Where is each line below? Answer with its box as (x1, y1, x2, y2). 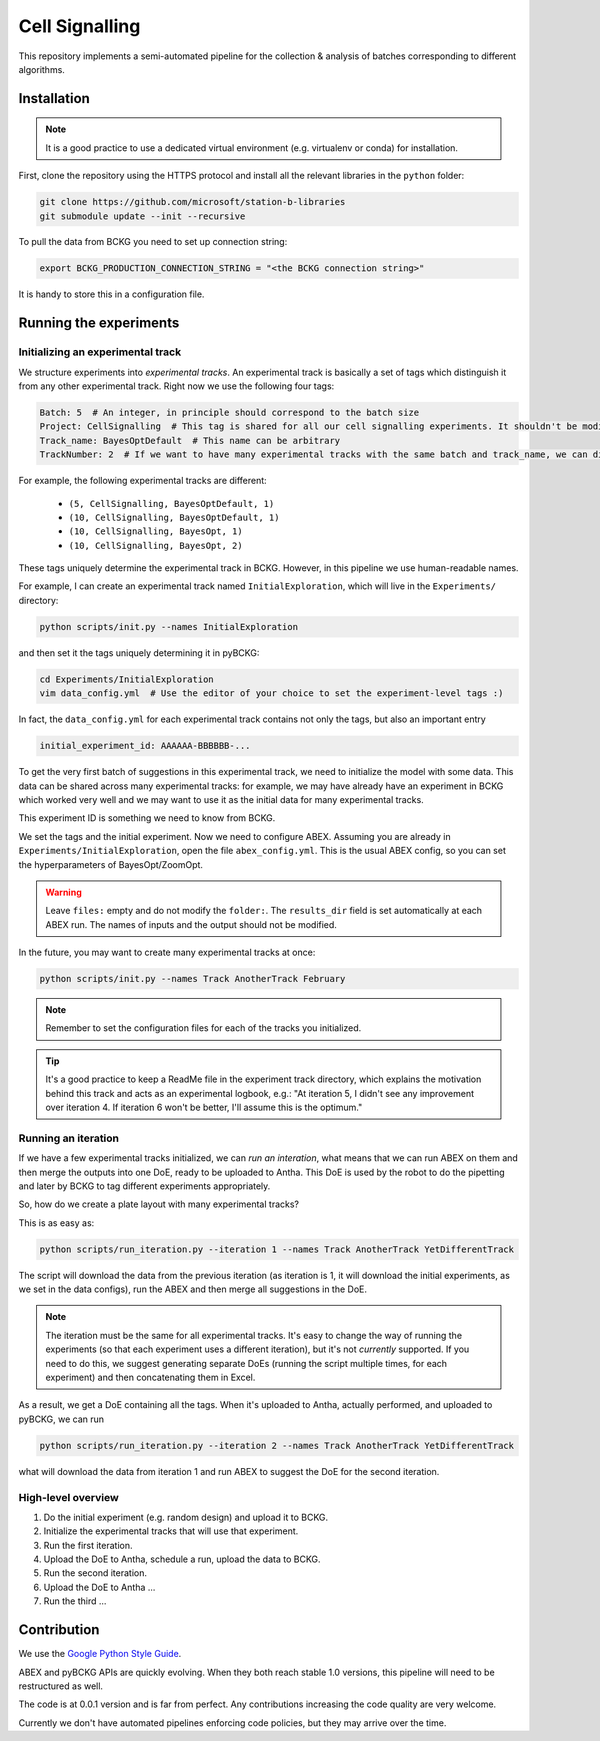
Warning (45, 886, 82, 898)
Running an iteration (18, 1131, 120, 1145)
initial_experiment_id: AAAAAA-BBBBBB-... (39, 740, 251, 752)
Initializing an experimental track (18, 345, 182, 359)
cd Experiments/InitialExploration (39, 673, 214, 685)
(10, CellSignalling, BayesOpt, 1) (68, 526, 244, 537)
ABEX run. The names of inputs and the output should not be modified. (45, 918, 337, 930)
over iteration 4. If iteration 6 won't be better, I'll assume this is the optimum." (45, 1101, 363, 1113)
